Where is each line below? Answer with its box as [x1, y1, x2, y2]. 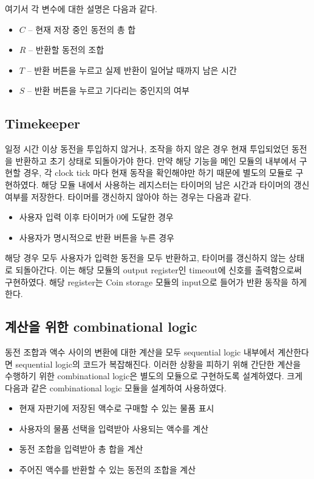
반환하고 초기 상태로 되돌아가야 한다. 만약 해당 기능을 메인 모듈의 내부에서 [15, 154, 297, 167]
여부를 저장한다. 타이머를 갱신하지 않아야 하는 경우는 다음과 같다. [5, 190, 251, 203]
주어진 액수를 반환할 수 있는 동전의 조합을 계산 [19, 463, 196, 476]
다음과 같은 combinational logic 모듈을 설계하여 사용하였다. [5, 381, 227, 394]
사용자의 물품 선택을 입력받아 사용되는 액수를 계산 [19, 422, 209, 435]
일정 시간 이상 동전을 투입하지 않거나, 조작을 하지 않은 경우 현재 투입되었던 [5, 142, 289, 155]
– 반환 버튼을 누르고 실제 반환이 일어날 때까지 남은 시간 [27, 63, 237, 76]
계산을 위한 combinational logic [5, 317, 197, 336]
